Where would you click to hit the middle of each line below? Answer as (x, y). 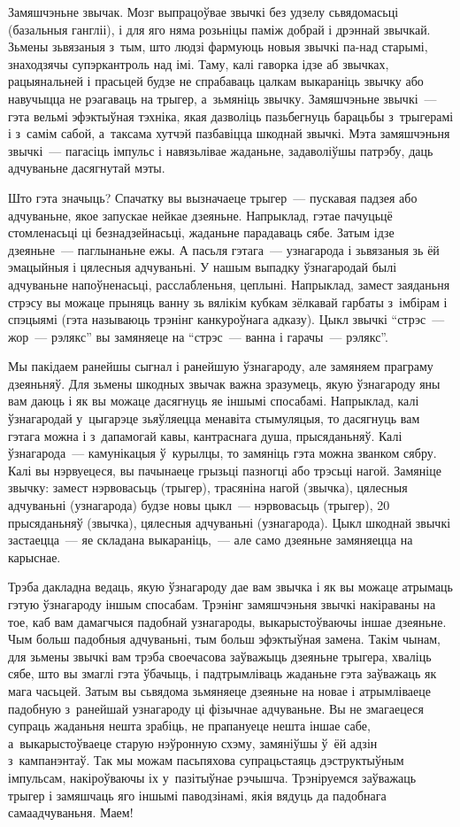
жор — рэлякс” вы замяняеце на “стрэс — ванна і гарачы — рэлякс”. (198, 336)
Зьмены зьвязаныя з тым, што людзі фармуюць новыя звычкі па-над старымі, (218, 46)
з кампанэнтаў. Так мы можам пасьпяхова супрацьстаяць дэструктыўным (206, 760)
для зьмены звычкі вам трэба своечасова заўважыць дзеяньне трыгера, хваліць (220, 656)
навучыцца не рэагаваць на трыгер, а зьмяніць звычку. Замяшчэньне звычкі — (222, 98)
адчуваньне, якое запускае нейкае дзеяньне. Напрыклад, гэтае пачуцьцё (200, 215)
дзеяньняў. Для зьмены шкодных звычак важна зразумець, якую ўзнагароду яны (224, 383)
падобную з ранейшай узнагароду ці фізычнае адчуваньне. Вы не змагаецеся (216, 708)
